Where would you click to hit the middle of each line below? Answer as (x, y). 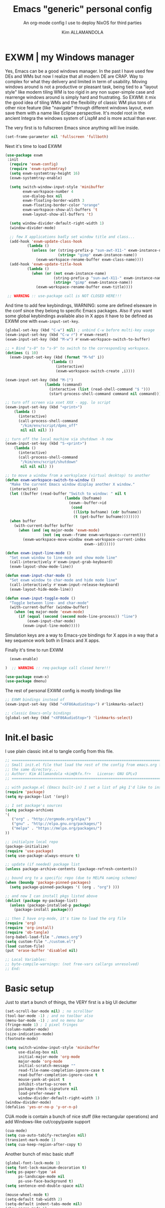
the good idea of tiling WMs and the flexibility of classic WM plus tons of (79, 102)
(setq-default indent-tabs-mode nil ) (44, 1204)
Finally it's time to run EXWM (34, 650)
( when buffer (23, 521)
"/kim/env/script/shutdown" (49, 462)
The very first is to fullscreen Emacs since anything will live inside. (72, 128)
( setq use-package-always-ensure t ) (42, 856)
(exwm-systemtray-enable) (36, 178)
